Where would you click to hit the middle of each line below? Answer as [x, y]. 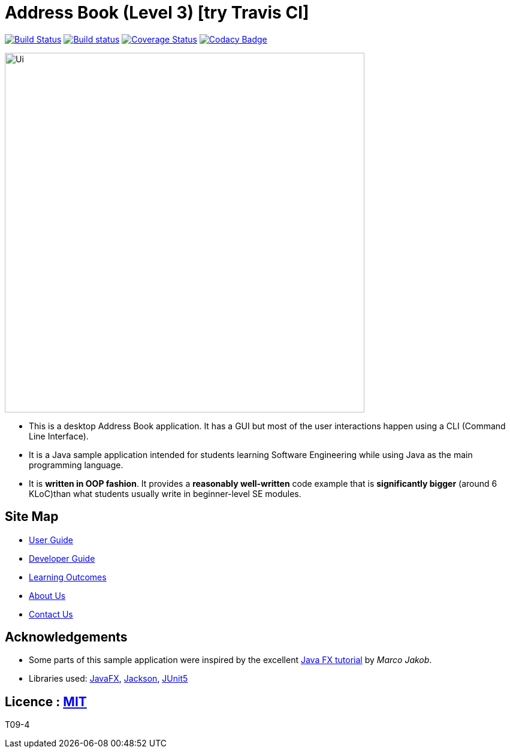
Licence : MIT [46, 701]
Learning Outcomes [68, 577]
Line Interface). [59, 436]
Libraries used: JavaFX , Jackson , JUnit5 [108, 679]
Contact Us [51, 614]
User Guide [51, 540]
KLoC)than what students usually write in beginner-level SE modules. [165, 493]
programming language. [76, 465]
